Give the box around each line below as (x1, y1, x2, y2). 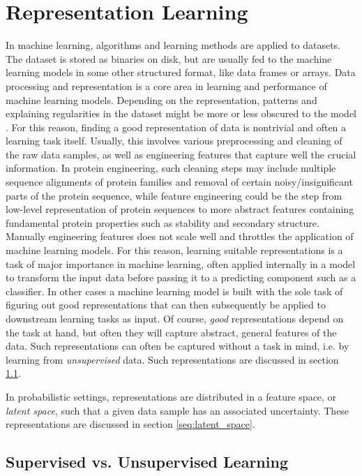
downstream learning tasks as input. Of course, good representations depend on (6, 311, 344, 325)
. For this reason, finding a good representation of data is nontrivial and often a (6, 119, 347, 134)
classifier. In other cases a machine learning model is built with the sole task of (6, 283, 343, 298)
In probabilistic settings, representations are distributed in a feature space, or (6, 389, 337, 403)
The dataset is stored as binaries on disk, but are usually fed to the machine (6, 51, 332, 66)
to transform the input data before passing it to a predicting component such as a (6, 270, 356, 285)
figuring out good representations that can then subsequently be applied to (6, 297, 326, 312)
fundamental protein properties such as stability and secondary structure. (6, 215, 319, 230)
